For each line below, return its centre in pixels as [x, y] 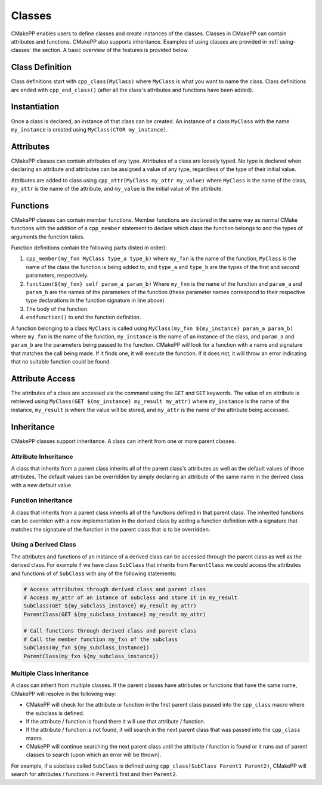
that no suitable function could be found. [61, 362]
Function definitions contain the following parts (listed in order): [89, 248]
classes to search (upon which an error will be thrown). [94, 755]
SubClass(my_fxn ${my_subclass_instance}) [86, 648]
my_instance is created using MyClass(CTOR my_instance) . [89, 129]
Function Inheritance [42, 500]
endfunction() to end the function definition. [83, 317]
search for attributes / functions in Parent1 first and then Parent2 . [94, 774]
